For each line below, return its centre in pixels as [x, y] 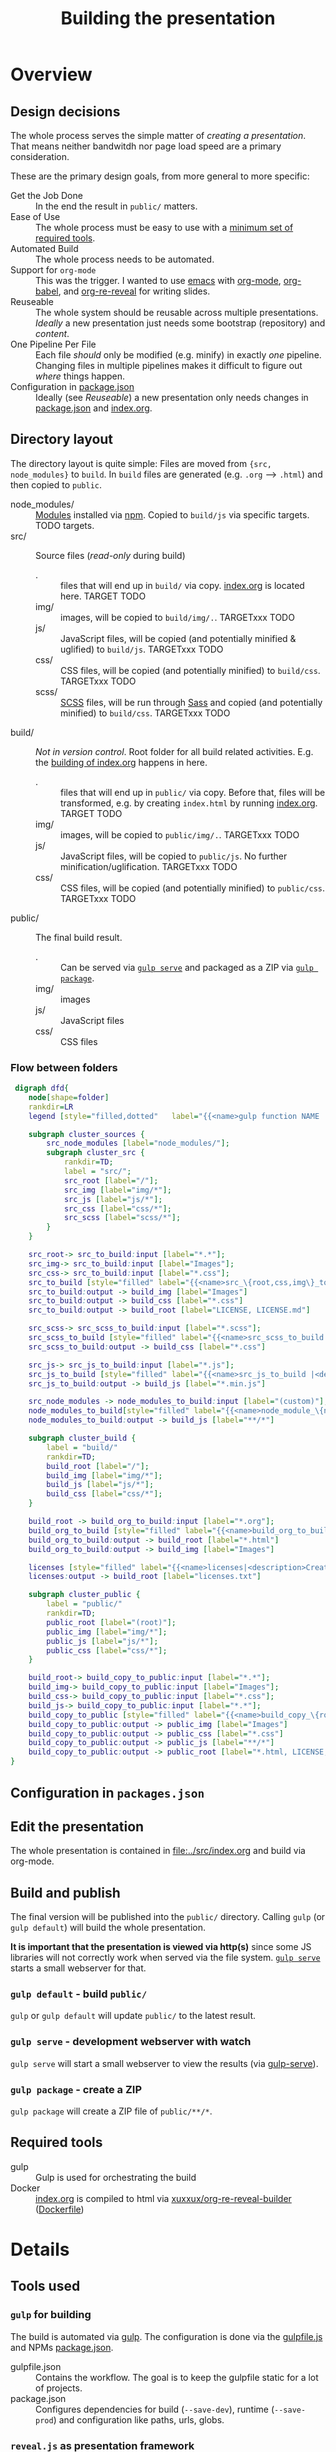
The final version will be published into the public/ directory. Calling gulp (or [168, 1917]
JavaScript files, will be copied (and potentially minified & [178, 638]
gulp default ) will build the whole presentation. [108, 1928]
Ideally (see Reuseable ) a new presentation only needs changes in [172, 397]
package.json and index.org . [94, 408]
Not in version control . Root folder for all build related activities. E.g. [174, 751]
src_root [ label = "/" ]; [111, 1180]
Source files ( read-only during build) [110, 555]
